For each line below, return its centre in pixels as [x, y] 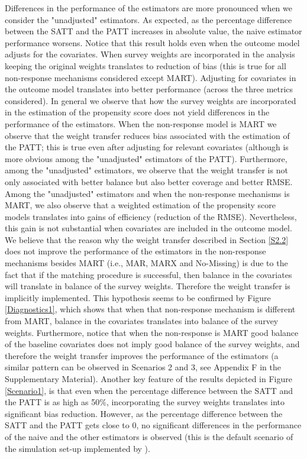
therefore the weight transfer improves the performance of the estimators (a [142, 355]
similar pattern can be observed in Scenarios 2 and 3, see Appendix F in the [143, 367]
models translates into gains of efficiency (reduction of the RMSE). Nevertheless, [151, 216]
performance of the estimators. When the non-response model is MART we [141, 123]
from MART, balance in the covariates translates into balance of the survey [142, 321]
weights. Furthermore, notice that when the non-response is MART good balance [152, 332]
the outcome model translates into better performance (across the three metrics [149, 89]
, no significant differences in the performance [219, 425]
